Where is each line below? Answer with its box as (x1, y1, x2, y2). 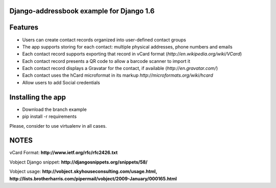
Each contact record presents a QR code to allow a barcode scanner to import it (22, 58, 191, 64)
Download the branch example (22, 106, 87, 112)
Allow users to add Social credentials (22, 79, 100, 85)
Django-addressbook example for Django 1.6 (9, 7, 155, 15)
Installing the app (9, 92, 66, 102)
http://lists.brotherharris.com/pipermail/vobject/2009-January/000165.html (9, 175, 177, 181)
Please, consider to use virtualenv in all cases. (9, 123, 107, 129)
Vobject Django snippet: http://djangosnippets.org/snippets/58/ (9, 159, 148, 165)
